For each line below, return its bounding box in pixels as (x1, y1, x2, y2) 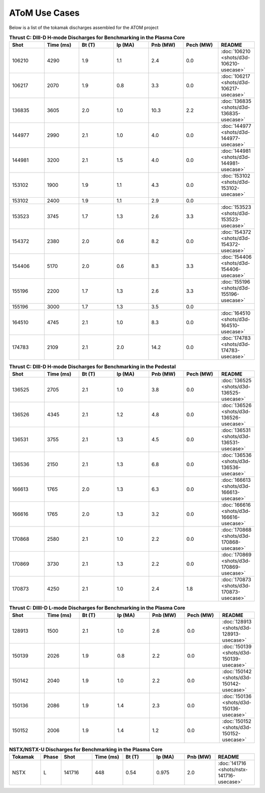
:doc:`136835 (221, 98, 252, 105)
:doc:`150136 (222, 693, 252, 700)
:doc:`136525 (221, 377, 252, 383)
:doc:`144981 (221, 147, 251, 154)
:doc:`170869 (221, 551, 252, 558)
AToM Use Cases (9, 7, 80, 18)
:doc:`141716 (217, 760, 246, 767)
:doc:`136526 (221, 402, 252, 409)
